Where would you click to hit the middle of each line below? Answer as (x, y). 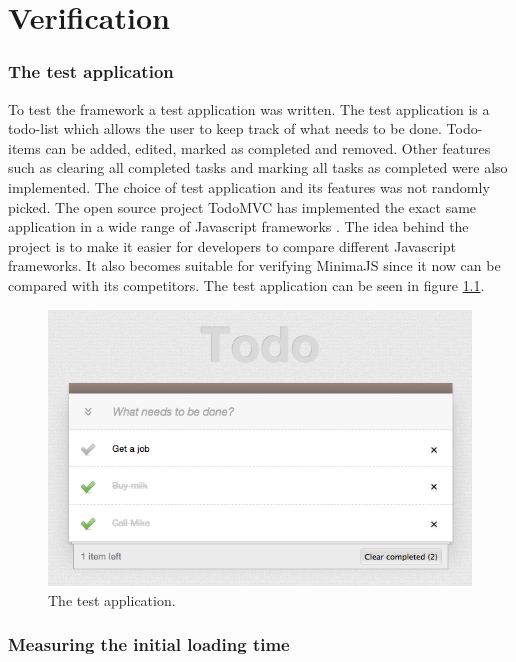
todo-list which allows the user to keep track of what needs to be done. (225, 128)
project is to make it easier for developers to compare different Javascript (232, 245)
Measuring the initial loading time (149, 644)
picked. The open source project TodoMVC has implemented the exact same (242, 206)
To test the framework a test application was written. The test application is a (249, 108)
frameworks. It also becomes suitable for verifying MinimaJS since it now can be (254, 265)
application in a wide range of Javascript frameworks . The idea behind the (238, 226)
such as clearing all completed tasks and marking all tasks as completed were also (258, 167)
